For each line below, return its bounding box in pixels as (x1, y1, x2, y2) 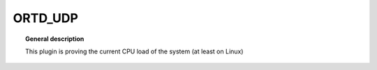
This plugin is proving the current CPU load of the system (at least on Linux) (25, 47, 244, 55)
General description (25, 35, 84, 43)
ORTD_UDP (13, 10, 78, 26)
